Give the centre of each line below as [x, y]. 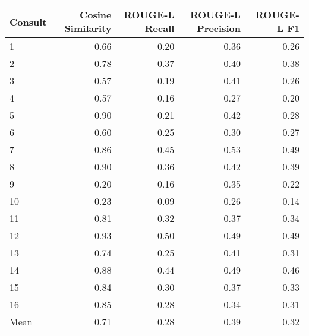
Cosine [95, 15]
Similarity [88, 28]
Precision [219, 28]
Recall [160, 28]
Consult [28, 21]
